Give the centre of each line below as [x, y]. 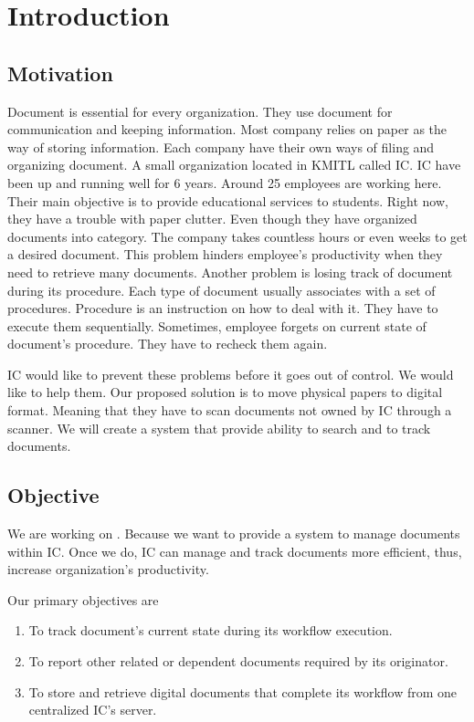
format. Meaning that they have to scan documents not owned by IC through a [230, 410]
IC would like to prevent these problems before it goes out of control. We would [231, 374]
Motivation [60, 73]
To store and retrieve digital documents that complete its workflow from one [243, 691]
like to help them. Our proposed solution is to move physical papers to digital [225, 392]
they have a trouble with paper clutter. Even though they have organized [212, 219]
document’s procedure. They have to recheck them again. [168, 344]
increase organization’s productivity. [108, 569]
